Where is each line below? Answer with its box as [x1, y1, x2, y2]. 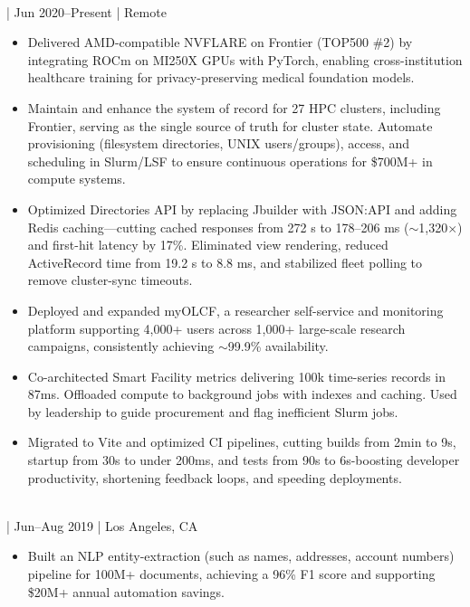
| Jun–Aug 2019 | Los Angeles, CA [6, 516, 198, 535]
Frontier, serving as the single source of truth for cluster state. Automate [27, 116, 433, 135]
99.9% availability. [227, 337, 329, 356]
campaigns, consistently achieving [27, 337, 215, 356]
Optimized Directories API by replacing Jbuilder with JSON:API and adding [27, 199, 457, 218]
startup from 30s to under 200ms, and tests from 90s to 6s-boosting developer [27, 451, 460, 469]
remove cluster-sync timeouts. [27, 270, 193, 289]
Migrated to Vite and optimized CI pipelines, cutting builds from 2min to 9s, [27, 432, 456, 451]
